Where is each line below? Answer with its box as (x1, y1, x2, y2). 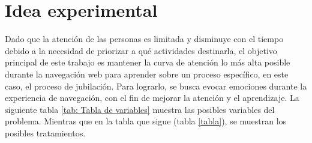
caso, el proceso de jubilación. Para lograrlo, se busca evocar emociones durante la (5, 79, 307, 92)
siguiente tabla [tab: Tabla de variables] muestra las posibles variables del (5, 103, 275, 115)
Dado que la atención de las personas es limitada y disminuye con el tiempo (5, 32, 284, 45)
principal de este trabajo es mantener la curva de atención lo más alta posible (5, 56, 290, 68)
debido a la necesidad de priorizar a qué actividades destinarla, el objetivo (5, 44, 277, 56)
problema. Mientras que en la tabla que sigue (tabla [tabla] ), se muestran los (5, 115, 287, 127)
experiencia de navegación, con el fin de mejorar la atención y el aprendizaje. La (5, 91, 299, 104)
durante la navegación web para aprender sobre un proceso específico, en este (5, 67, 289, 80)
